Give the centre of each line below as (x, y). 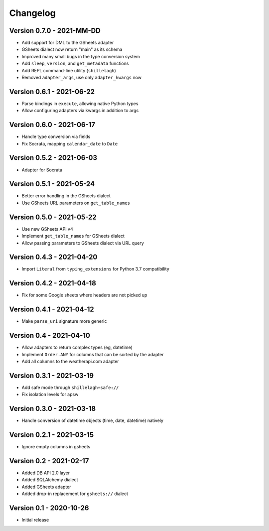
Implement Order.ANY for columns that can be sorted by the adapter (93, 354)
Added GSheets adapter (47, 487)
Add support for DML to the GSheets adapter (68, 43)
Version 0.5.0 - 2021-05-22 (53, 217)
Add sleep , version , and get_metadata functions (75, 64)
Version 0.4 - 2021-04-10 (50, 335)
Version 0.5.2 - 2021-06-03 (53, 158)
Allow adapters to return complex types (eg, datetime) (77, 347)
